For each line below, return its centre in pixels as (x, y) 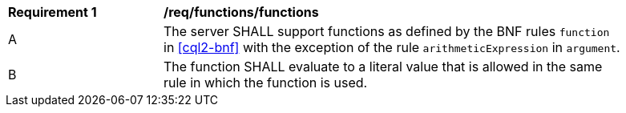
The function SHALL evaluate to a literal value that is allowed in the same (383, 67)
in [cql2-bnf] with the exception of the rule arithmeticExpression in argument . (392, 47)
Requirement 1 (53, 12)
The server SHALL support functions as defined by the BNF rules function (387, 31)
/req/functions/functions (241, 12)
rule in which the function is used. (266, 83)
